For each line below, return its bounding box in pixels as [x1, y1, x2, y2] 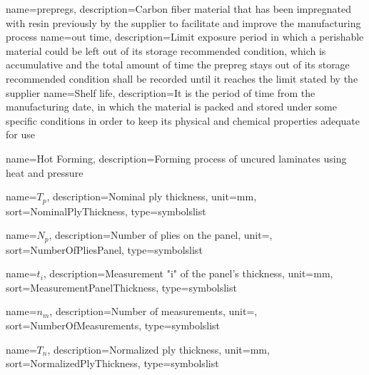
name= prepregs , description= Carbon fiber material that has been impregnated [6, 1, 351, 16]
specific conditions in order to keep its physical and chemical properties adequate [6, 113, 360, 128]
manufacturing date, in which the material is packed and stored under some [6, 99, 337, 114]
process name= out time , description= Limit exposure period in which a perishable [6, 29, 364, 44]
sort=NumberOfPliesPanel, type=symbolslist [6, 242, 203, 257]
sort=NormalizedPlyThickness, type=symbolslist [6, 356, 219, 371]
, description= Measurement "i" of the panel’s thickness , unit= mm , [43, 266, 333, 281]
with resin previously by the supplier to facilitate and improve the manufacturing [6, 15, 361, 30]
